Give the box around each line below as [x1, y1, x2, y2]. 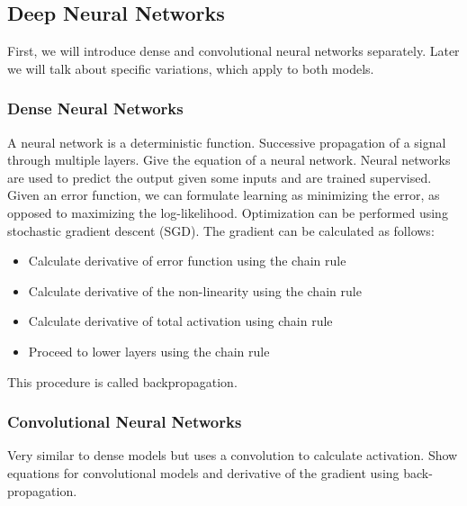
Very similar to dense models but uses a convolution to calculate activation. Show [7, 446, 458, 465]
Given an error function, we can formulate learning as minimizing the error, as [7, 185, 440, 204]
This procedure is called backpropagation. [7, 372, 238, 391]
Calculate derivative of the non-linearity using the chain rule [28, 281, 362, 300]
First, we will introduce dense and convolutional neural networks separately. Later [7, 41, 460, 60]
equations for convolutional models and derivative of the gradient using [7, 463, 400, 482]
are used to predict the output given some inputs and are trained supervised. [7, 167, 432, 186]
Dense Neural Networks [7, 97, 184, 120]
